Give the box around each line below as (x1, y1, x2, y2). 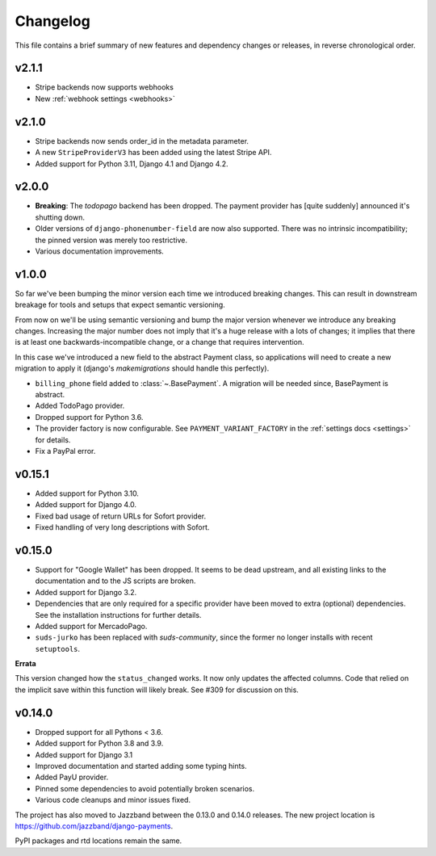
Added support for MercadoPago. (35, 621, 148, 631)
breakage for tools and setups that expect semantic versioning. (15, 300, 225, 310)
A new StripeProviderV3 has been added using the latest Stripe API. (35, 148, 272, 157)
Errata (15, 659, 36, 669)
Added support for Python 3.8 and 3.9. (35, 739, 164, 749)
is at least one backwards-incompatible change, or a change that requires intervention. (15, 338, 304, 347)
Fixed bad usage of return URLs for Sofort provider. (35, 511, 206, 521)
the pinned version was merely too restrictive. (35, 235, 187, 245)
